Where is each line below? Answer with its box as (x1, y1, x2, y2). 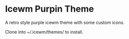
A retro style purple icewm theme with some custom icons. (5, 19, 125, 25)
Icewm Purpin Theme (5, 3, 95, 15)
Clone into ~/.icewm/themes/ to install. (5, 29, 84, 35)
